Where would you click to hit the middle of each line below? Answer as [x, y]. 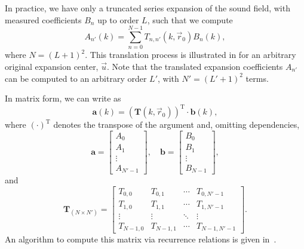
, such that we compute [190, 19]
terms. [257, 78]
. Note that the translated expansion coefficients [195, 66]
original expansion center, [52, 66]
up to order [118, 19]
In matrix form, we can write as [63, 98]
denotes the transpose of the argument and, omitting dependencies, [176, 124]
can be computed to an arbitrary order [76, 78]
